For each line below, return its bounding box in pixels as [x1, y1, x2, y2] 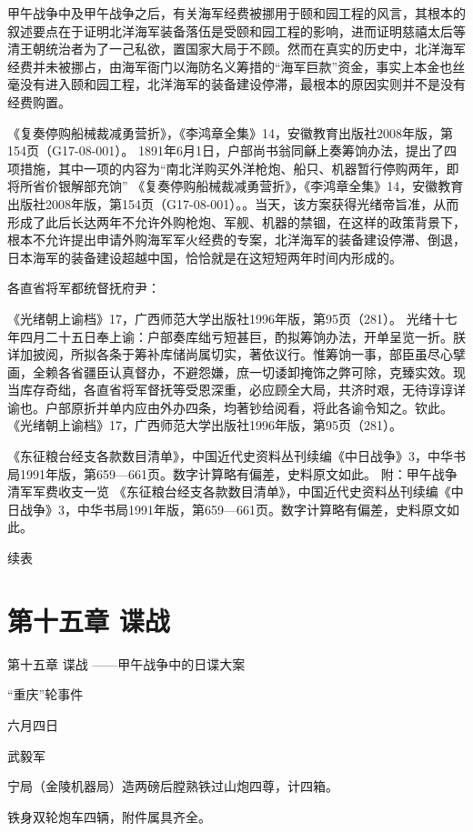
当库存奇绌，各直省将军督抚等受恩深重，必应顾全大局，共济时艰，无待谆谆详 [7, 380, 466, 399]
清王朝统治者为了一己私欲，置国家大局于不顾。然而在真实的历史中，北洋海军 [7, 39, 466, 58]
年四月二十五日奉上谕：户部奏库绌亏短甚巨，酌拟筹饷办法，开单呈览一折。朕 [7, 326, 466, 346]
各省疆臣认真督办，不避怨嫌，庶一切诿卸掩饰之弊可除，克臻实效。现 [57, 362, 466, 381]
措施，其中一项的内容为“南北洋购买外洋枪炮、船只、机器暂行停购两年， [19, 158, 447, 177]
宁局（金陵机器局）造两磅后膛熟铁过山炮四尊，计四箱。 [7, 777, 338, 796]
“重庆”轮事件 [7, 685, 84, 704]
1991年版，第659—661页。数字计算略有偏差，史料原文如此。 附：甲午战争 [19, 464, 458, 483]
